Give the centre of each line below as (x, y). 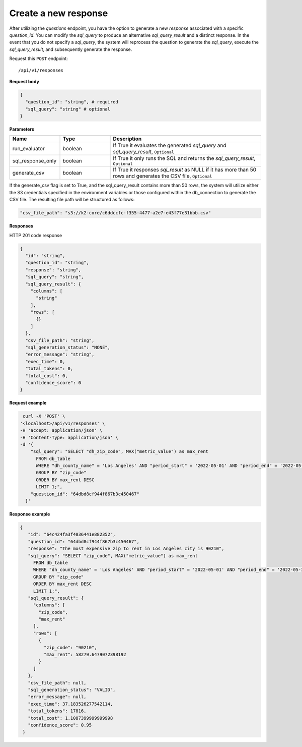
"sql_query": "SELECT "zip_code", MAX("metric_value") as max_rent (113, 556)
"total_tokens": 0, (49, 369)
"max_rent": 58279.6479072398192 (85, 655)
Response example (30, 514)
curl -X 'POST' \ (44, 416)
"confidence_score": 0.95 (60, 725)
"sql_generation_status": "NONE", (68, 348)
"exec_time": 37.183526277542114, (70, 704)
